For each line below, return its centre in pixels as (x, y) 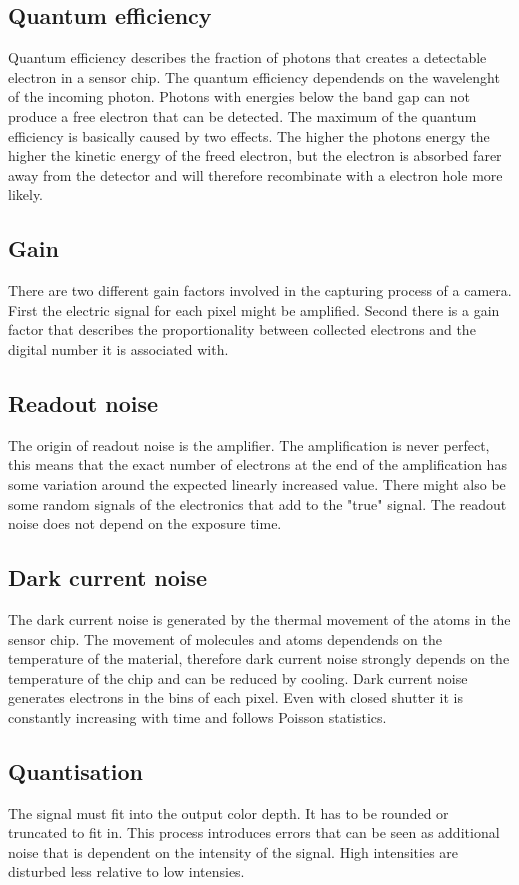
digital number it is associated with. (118, 348)
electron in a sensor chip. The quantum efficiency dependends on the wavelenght (254, 76)
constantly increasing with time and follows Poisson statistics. (197, 716)
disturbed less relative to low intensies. (126, 871)
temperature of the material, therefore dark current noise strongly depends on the (259, 658)
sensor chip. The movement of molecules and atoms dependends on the (225, 638)
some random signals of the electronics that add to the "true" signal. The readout (257, 503)
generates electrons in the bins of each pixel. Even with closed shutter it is (235, 697)
